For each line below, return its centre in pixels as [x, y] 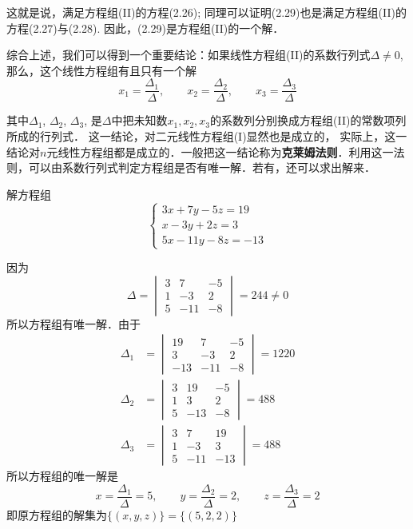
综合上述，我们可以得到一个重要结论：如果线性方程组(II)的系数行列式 [189, 55]
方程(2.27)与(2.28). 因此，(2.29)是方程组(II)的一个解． [145, 28]
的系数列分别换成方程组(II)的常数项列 [308, 120]
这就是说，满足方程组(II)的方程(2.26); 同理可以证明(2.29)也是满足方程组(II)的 [206, 12]
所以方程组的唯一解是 [62, 476]
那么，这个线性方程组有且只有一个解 [101, 70]
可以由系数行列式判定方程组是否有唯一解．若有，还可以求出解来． [202, 167]
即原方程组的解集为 [57, 514]
